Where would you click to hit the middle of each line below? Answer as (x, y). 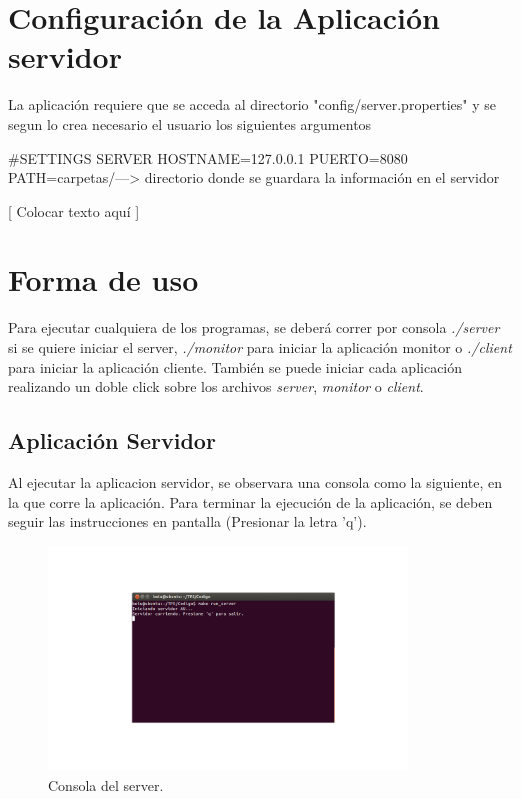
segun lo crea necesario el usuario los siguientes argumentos (190, 123)
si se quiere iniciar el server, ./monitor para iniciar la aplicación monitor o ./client (260, 347)
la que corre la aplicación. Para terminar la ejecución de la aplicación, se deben (250, 501)
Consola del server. (106, 784)
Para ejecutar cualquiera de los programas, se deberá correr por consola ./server (254, 327)
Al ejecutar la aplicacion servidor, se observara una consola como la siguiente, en (255, 481)
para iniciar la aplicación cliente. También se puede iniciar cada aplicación (235, 366)
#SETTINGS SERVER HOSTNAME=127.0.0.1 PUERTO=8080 (208, 157)
